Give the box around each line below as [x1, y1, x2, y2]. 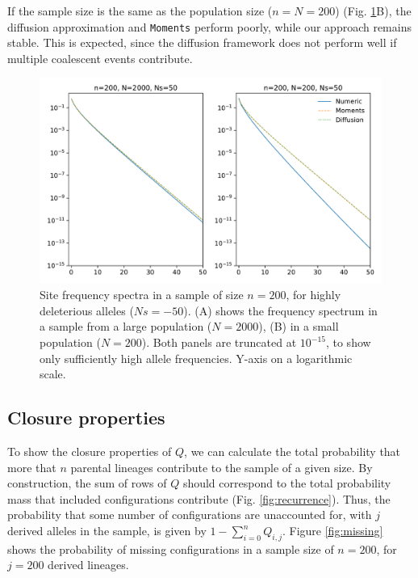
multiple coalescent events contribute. [7, 49, 193, 66]
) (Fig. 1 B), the [335, 2, 412, 19]
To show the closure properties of [7, 443, 172, 460]
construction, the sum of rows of [7, 475, 167, 492]
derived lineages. [48, 556, 129, 573]
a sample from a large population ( [40, 318, 212, 335]
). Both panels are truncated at [141, 334, 297, 351]
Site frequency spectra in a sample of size [40, 286, 244, 303]
